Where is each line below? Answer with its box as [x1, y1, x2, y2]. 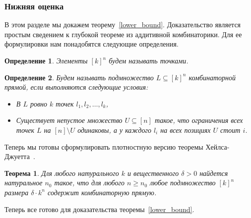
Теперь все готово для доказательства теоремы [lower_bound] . [4, 204, 194, 214]
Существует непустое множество [16, 115, 123, 125]
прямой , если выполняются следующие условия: [4, 82, 148, 92]
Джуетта [4, 151, 30, 162]
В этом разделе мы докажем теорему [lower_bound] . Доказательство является [4, 19, 241, 30]
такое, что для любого [54, 177, 125, 188]
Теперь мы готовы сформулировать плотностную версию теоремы [4, 141, 203, 152]
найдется [199, 167, 228, 178]
